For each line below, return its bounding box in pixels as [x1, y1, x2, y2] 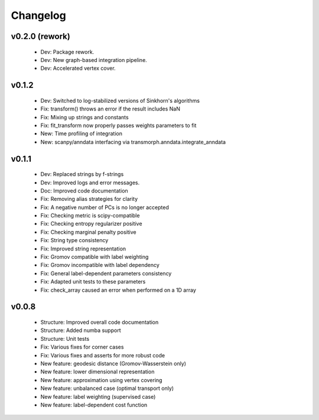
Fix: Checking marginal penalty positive [40, 228, 136, 236]
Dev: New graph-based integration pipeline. [40, 56, 147, 63]
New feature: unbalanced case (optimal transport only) [40, 385, 174, 392]
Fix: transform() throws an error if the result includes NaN [40, 105, 180, 112]
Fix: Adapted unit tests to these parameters [40, 278, 146, 285]
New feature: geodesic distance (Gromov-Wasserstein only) [40, 360, 186, 367]
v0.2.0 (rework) [11, 31, 70, 41]
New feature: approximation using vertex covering [40, 376, 162, 383]
